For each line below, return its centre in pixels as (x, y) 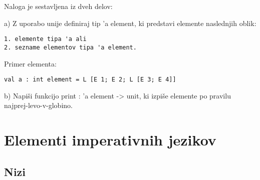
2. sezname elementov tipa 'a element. (70, 47)
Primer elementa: (30, 63)
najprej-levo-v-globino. (38, 105)
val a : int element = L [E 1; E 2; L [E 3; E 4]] (90, 80)
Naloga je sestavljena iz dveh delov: (58, 6)
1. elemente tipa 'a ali (45, 39)
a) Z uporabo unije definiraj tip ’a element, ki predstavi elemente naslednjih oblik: (130, 23)
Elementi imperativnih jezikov (110, 140)
